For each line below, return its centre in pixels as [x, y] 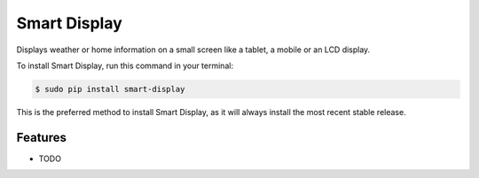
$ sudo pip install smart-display [110, 89]
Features [41, 137]
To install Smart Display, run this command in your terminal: [125, 66]
